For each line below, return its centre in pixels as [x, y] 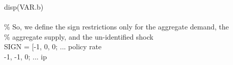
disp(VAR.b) [24, 7]
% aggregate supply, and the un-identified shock [79, 36]
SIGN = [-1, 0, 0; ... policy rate [53, 46]
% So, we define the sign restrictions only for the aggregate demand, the [116, 27]
